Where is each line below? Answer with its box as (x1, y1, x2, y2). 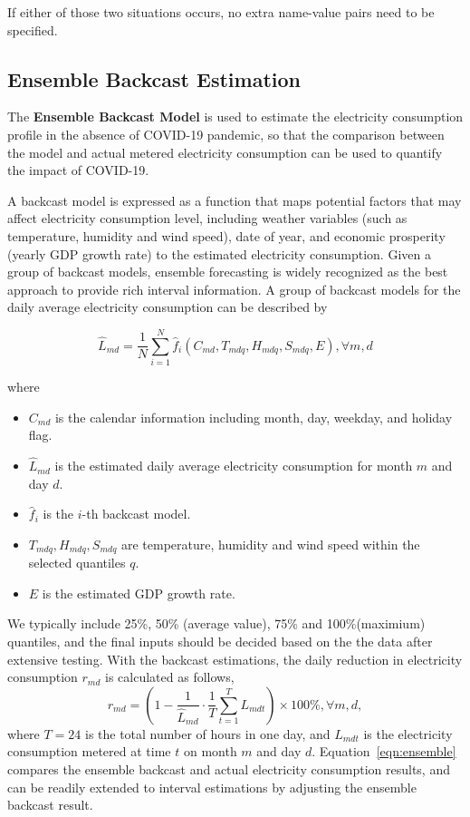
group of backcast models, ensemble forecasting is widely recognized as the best (7, 262, 448, 281)
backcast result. (7, 795, 93, 814)
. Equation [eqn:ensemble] (312, 742, 456, 761)
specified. (7, 20, 58, 39)
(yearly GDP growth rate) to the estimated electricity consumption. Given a (7, 244, 431, 263)
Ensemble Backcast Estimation (7, 64, 301, 92)
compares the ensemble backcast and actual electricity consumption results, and (7, 760, 450, 779)
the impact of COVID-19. (7, 160, 149, 180)
